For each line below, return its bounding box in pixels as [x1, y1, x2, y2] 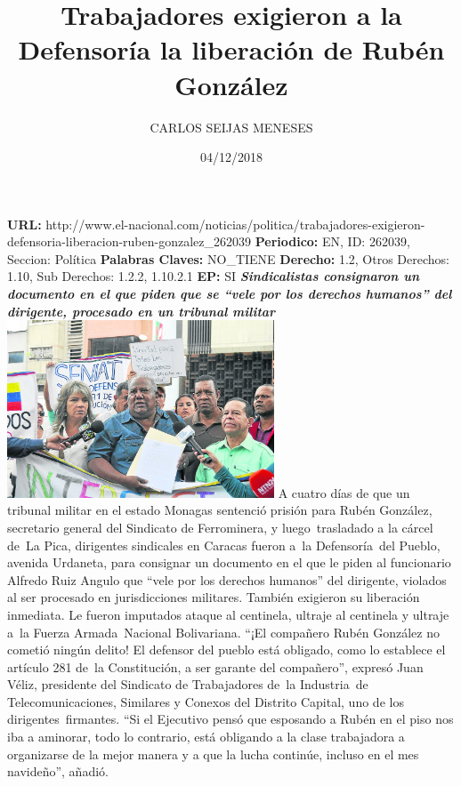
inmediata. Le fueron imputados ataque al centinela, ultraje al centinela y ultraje [7, 605, 449, 623]
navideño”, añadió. [7, 762, 109, 781]
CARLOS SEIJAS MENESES [150, 117, 313, 136]
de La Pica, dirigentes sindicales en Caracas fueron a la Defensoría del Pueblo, [7, 535, 441, 554]
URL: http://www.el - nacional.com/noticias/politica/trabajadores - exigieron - [7, 214, 425, 233]
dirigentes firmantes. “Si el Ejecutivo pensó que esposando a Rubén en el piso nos [7, 710, 454, 728]
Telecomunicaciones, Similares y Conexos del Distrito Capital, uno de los [7, 692, 404, 710]
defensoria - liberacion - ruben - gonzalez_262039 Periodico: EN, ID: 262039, [7, 232, 410, 251]
